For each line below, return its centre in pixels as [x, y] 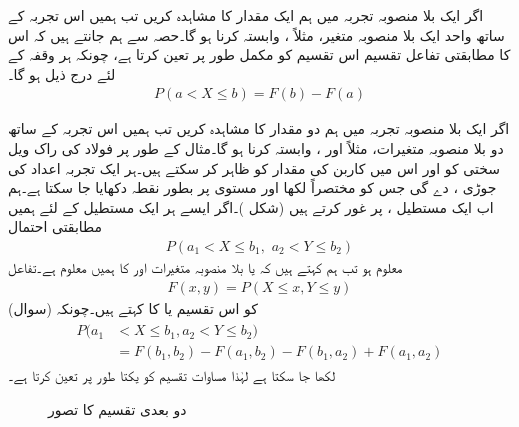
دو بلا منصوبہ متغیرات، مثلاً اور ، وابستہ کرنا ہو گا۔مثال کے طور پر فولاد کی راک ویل [256, 148]
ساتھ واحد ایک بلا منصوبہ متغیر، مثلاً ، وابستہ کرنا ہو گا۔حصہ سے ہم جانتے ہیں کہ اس [256, 34]
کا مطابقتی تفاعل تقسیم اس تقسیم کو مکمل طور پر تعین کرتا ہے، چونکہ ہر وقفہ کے [259, 54]
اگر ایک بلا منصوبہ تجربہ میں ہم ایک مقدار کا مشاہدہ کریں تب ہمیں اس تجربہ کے [246, 15]
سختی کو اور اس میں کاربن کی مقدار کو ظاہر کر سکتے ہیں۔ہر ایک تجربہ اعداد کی [254, 167]
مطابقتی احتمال [55, 226]
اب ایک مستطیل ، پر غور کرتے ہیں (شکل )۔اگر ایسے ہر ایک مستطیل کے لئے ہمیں [251, 206]
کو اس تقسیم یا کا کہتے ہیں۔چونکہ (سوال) [133, 307]
